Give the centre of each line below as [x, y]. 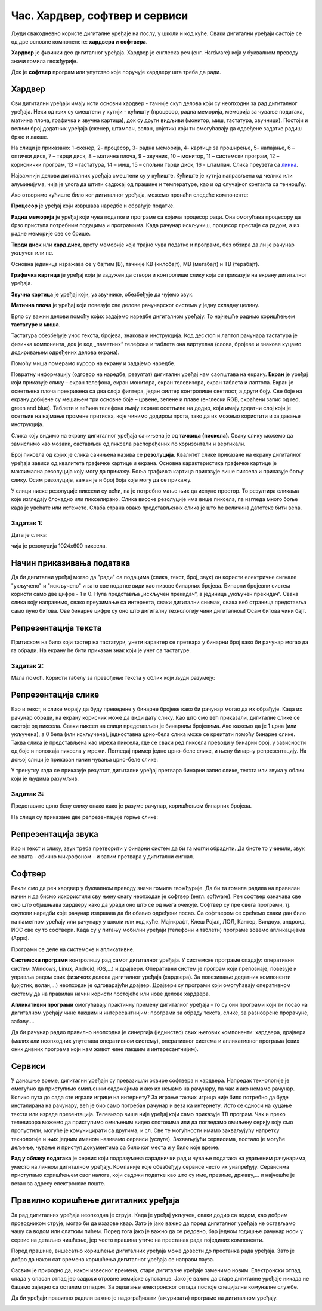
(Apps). [20, 938]
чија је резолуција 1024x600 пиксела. [59, 546]
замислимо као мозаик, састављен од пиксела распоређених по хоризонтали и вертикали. [128, 444]
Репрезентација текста [56, 628]
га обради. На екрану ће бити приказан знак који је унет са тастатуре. [101, 650]
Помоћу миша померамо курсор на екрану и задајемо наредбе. [93, 363]
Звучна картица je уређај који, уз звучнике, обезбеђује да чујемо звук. [102, 294]
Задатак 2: [27, 665]
